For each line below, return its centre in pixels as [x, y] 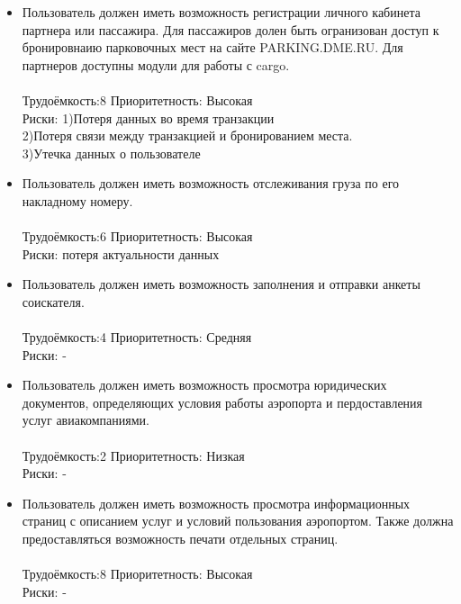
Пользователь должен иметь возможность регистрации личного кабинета [221, 12]
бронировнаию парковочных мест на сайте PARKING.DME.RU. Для [212, 47]
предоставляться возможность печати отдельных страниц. [180, 539]
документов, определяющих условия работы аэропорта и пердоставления [222, 402]
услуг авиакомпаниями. [86, 420]
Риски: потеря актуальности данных [121, 253]
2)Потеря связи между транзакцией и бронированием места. [187, 135]
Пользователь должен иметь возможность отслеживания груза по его [211, 183]
